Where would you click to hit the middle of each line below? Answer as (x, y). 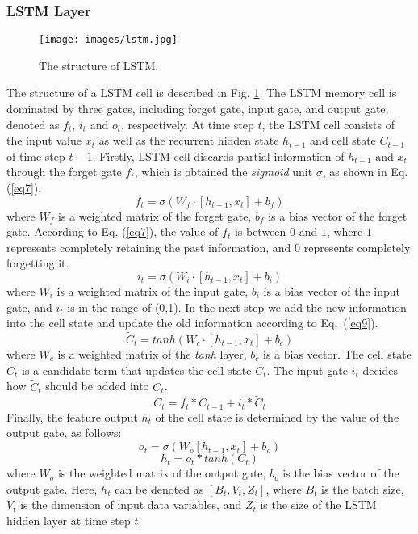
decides (380, 370)
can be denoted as (159, 488)
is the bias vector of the (341, 473)
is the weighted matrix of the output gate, (162, 473)
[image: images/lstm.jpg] (108, 40)
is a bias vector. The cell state (337, 354)
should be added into (97, 386)
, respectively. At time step (188, 124)
